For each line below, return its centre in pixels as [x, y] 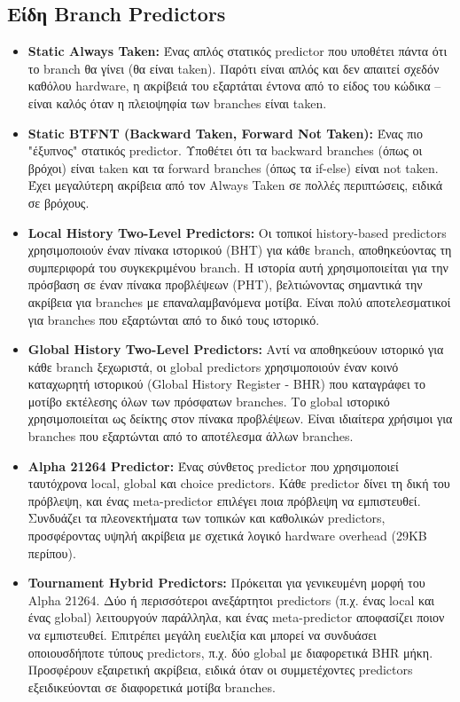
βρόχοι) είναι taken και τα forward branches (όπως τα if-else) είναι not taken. [233, 167]
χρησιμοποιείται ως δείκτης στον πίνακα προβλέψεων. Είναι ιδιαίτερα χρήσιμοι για [240, 418]
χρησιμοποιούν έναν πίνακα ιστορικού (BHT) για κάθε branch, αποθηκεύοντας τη [240, 250]
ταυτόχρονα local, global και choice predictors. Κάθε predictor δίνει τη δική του [239, 483]
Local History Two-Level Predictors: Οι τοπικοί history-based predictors [237, 232]
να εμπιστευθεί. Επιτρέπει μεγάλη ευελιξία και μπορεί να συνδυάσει [202, 635]
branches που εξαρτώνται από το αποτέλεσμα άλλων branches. [191, 436]
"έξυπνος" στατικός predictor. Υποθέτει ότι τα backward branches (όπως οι [225, 150]
